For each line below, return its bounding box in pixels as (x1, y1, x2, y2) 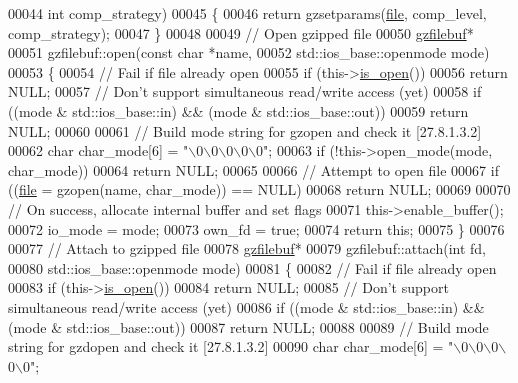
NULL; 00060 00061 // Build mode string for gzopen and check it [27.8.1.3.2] (8, 120, 482, 141)
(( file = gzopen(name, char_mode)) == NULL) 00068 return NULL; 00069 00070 (8, 179, 511, 200)
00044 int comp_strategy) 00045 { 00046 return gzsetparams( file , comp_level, (8, 3, 487, 23)
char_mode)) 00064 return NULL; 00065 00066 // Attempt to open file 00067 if (8, 159, 499, 180)
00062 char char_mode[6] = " (8, 140, 189, 161)
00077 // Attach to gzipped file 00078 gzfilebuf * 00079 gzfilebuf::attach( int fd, (8, 238, 487, 259)
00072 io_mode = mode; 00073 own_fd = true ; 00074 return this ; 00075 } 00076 (8, 218, 505, 239)
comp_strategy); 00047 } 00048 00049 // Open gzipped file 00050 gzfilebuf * (8, 22, 474, 43)
